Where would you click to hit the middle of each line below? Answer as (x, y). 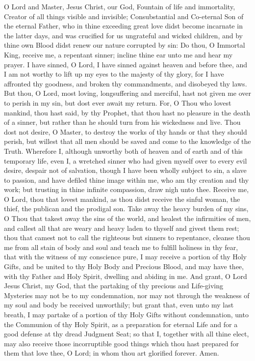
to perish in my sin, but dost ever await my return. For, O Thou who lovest (118, 102)
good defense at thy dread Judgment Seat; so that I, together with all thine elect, (127, 334)
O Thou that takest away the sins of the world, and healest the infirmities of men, (127, 218)
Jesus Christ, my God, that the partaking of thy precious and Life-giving (114, 286)
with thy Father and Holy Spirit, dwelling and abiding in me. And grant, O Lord (126, 276)
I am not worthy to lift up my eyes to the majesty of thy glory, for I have (114, 74)
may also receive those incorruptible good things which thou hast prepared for (121, 343)
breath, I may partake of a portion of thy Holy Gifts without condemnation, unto (126, 314)
